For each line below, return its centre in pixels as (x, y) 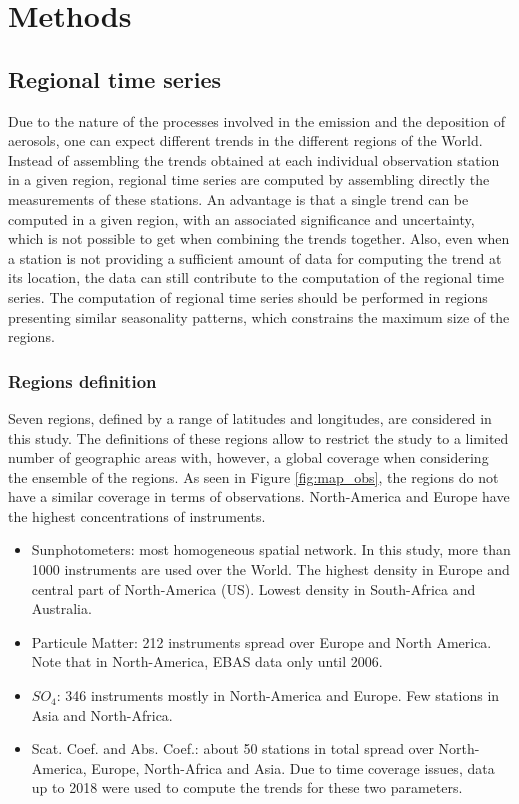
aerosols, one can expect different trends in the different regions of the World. (245, 140)
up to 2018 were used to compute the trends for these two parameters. (247, 787)
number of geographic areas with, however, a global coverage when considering (248, 457)
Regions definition (82, 380)
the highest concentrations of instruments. (137, 515)
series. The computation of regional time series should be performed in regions (248, 296)
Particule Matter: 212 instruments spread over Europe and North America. (261, 641)
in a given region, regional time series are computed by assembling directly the (249, 179)
